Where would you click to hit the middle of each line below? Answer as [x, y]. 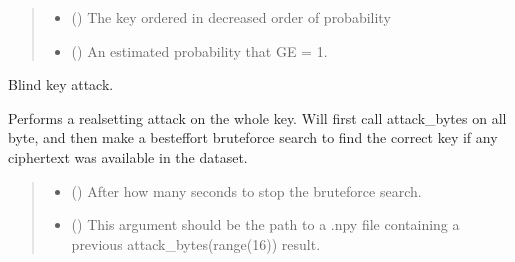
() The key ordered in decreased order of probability [231, 17]
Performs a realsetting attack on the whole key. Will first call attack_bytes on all [257, 117]
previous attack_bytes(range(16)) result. [196, 243]
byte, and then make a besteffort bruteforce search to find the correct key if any [253, 137]
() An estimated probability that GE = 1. [199, 50]
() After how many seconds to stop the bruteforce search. [246, 190]
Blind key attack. [61, 84]
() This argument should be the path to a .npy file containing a [265, 224]
